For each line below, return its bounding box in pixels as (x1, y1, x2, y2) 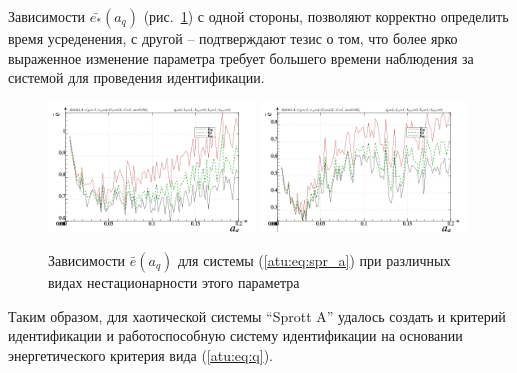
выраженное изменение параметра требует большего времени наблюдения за (8, 47, 474, 68)
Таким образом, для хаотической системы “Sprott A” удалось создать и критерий (8, 305, 506, 326)
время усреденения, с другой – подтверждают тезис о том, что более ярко (8, 28, 458, 48)
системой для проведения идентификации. (8, 67, 265, 88)
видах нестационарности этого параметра (48, 272, 300, 293)
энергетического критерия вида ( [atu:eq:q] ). (8, 344, 273, 365)
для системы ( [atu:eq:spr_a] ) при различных (177, 250, 451, 271)
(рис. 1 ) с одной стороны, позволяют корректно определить (143, 6, 509, 26)
